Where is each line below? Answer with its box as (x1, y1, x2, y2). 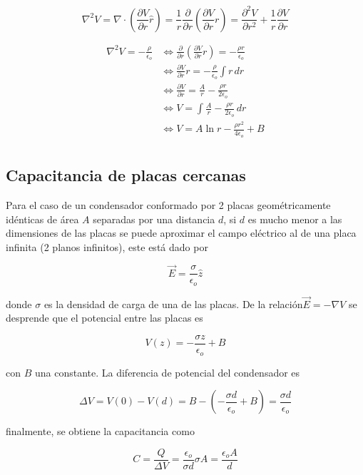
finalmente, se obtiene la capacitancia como (6, 424, 195, 439)
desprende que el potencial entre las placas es (6, 310, 203, 325)
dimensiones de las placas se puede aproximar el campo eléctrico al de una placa (6, 225, 357, 240)
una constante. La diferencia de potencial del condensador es (34, 364, 300, 379)
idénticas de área (6, 211, 79, 226)
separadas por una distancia (93, 211, 215, 226)
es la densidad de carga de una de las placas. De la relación (44, 296, 303, 311)
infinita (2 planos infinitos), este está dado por (6, 239, 208, 254)
